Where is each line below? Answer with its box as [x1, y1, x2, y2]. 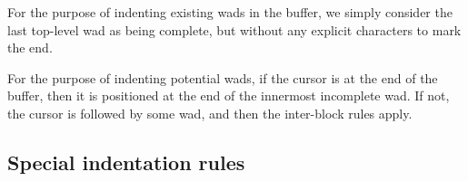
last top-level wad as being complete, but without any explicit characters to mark [7, 20, 462, 39]
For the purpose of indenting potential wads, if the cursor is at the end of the [7, 68, 438, 87]
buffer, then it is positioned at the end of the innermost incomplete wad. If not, [7, 86, 450, 105]
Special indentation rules [7, 148, 245, 176]
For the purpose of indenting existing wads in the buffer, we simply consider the [7, 3, 453, 21]
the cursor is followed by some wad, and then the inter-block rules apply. [7, 103, 413, 122]
